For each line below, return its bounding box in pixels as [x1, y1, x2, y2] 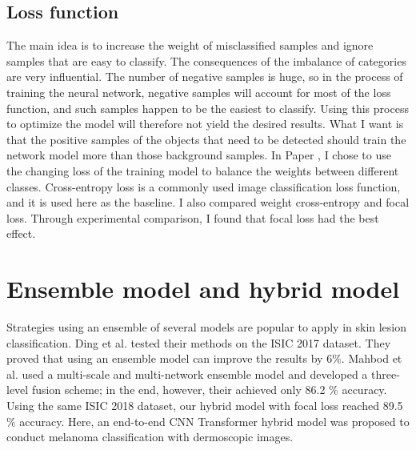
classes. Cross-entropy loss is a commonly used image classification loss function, [6, 178, 401, 195]
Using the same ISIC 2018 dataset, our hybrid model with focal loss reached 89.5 [6, 397, 403, 414]
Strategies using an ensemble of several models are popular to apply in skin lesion [6, 319, 407, 335]
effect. [6, 225, 36, 242]
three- [371, 365, 400, 382]
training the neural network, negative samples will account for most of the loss [6, 83, 391, 100]
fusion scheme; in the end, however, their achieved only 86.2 [31, 381, 326, 398]
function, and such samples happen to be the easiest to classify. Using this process [6, 99, 409, 116]
